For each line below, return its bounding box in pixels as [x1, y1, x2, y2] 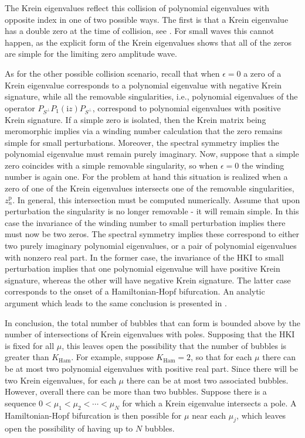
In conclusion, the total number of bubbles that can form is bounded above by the [5, 316, 300, 328]
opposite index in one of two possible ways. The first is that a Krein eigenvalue [5, 13, 289, 25]
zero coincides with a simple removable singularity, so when [5, 159, 218, 171]
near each [192, 409, 226, 421]
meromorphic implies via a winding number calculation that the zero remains [5, 125, 283, 137]
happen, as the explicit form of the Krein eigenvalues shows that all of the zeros [5, 36, 292, 48]
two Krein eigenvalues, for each [5, 374, 116, 386]
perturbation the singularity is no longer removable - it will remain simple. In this [5, 205, 299, 217]
